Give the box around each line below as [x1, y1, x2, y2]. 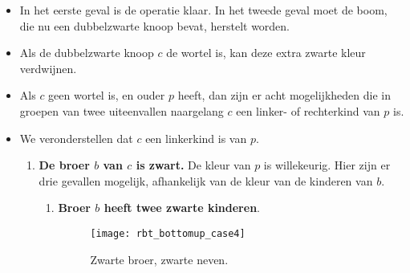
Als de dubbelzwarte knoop [19, 44, 154, 61]
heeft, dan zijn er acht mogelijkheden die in [177, 87, 391, 104]
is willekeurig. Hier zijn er [263, 157, 391, 173]
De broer [39, 157, 90, 173]
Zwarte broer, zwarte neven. [90, 251, 229, 267]
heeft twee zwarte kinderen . [104, 199, 260, 216]
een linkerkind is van [145, 129, 247, 146]
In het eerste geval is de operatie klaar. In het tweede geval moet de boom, [19, 2, 388, 18]
